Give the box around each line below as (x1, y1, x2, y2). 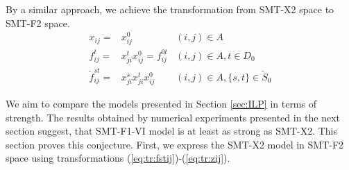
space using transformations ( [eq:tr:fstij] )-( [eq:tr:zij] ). (6, 151, 230, 165)
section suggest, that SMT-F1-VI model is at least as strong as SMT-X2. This (6, 124, 338, 138)
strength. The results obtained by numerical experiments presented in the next (6, 110, 341, 124)
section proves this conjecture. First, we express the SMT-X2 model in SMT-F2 (6, 137, 344, 151)
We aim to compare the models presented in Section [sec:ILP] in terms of (6, 96, 316, 111)
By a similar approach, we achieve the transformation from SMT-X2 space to (6, 2, 334, 16)
